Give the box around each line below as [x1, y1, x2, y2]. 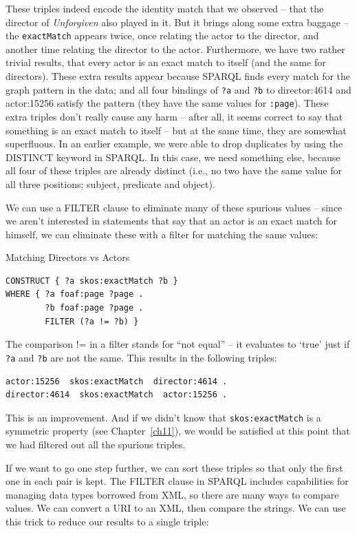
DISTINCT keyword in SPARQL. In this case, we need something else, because [6, 149, 340, 164]
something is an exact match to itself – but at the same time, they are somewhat [6, 123, 347, 137]
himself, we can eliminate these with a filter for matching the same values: [6, 227, 318, 241]
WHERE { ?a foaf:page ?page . [6, 289, 144, 300]
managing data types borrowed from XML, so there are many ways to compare [6, 487, 339, 501]
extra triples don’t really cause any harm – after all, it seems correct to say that [6, 109, 343, 123]
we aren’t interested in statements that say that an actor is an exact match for [6, 213, 337, 228]
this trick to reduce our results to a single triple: [6, 514, 209, 528]
